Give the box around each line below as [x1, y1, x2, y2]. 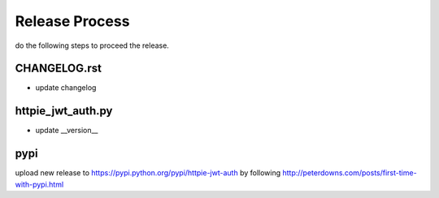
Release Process [15, 12, 130, 30]
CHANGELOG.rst [15, 62, 102, 75]
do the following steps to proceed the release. [15, 41, 170, 50]
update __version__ [35, 126, 98, 136]
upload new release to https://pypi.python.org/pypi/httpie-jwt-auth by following [15, 168, 281, 178]
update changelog [35, 83, 97, 93]
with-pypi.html [15, 179, 64, 189]
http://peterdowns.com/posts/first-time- [281, 168, 418, 178]
